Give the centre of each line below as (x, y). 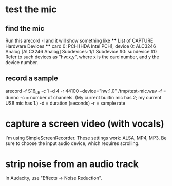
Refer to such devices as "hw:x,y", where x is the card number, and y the (82, 57)
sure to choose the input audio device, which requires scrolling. (72, 143)
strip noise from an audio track (72, 164)
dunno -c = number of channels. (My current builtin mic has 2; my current (83, 97)
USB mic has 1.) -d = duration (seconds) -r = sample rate (65, 103)
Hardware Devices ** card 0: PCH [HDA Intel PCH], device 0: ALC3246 (81, 46)
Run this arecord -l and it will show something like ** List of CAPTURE (79, 40)
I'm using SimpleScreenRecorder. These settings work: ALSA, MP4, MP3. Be (86, 138)
